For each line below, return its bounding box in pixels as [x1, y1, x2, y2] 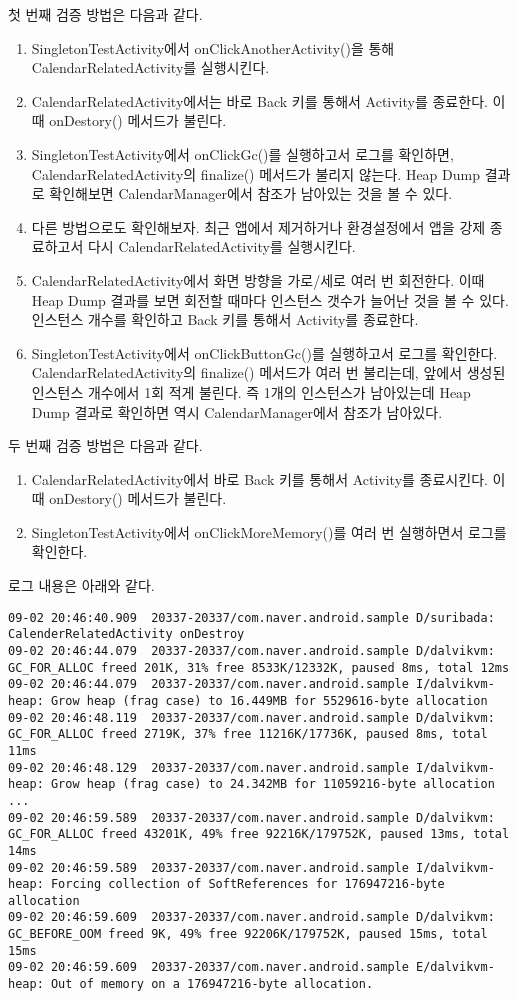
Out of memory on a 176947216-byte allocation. [50, 977, 374, 992]
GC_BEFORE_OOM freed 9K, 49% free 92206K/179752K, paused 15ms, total [8, 927, 488, 942]
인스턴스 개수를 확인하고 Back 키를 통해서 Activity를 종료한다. [31, 309, 419, 330]
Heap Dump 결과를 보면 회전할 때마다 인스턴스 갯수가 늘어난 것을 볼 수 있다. [31, 289, 509, 310]
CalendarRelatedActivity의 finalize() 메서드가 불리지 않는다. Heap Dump [31, 163, 480, 184]
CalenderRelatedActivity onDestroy [8, 627, 245, 642]
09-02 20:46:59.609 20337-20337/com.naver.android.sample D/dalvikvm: [8, 910, 495, 925]
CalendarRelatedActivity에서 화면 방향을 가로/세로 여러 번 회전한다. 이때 [31, 269, 485, 290]
